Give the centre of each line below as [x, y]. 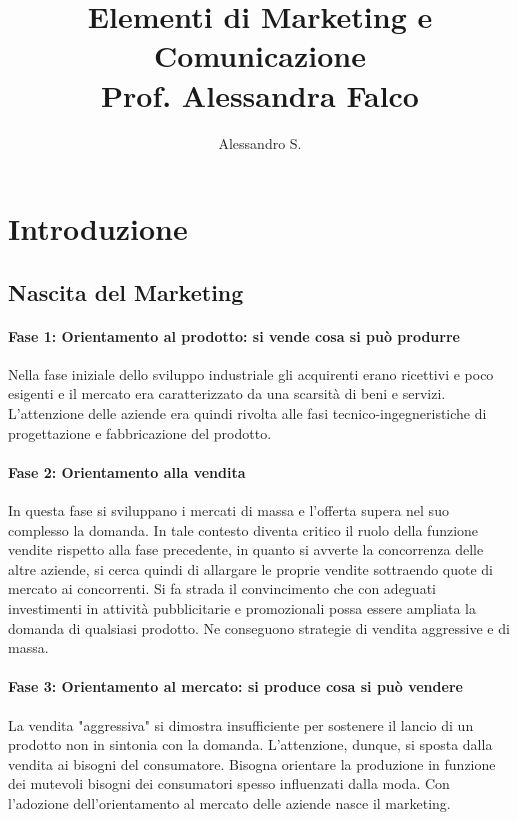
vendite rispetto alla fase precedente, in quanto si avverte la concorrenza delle [246, 549]
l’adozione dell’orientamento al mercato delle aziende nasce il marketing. [229, 802]
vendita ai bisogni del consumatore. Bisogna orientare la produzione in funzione [252, 763]
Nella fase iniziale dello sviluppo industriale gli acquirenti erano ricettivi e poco [251, 373]
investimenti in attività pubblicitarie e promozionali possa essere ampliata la [242, 608]
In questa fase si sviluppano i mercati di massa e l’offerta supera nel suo [228, 510]
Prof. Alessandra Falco [260, 94]
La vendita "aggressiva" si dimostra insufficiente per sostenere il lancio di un [241, 724]
